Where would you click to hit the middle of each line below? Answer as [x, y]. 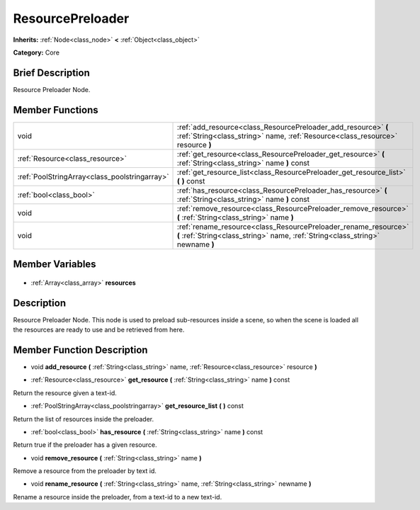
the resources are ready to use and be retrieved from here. [99, 330]
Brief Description [51, 73]
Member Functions [56, 110]
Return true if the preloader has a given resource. [85, 445]
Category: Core [36, 52]
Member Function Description [80, 350]
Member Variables [55, 265]
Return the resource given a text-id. [65, 392]
